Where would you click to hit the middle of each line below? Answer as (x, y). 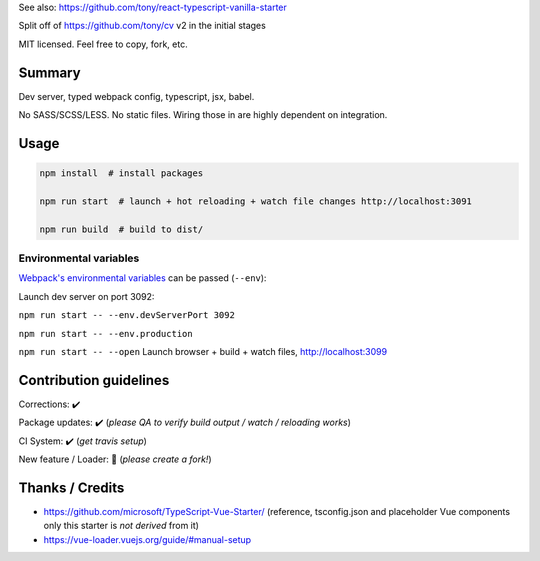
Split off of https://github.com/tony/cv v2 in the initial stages (142, 26)
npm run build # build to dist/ (121, 229)
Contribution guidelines (94, 380)
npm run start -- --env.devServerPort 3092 (126, 315)
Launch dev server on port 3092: (86, 296)
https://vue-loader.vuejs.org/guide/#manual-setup (147, 539)
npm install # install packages (121, 173)
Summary (49, 72)
